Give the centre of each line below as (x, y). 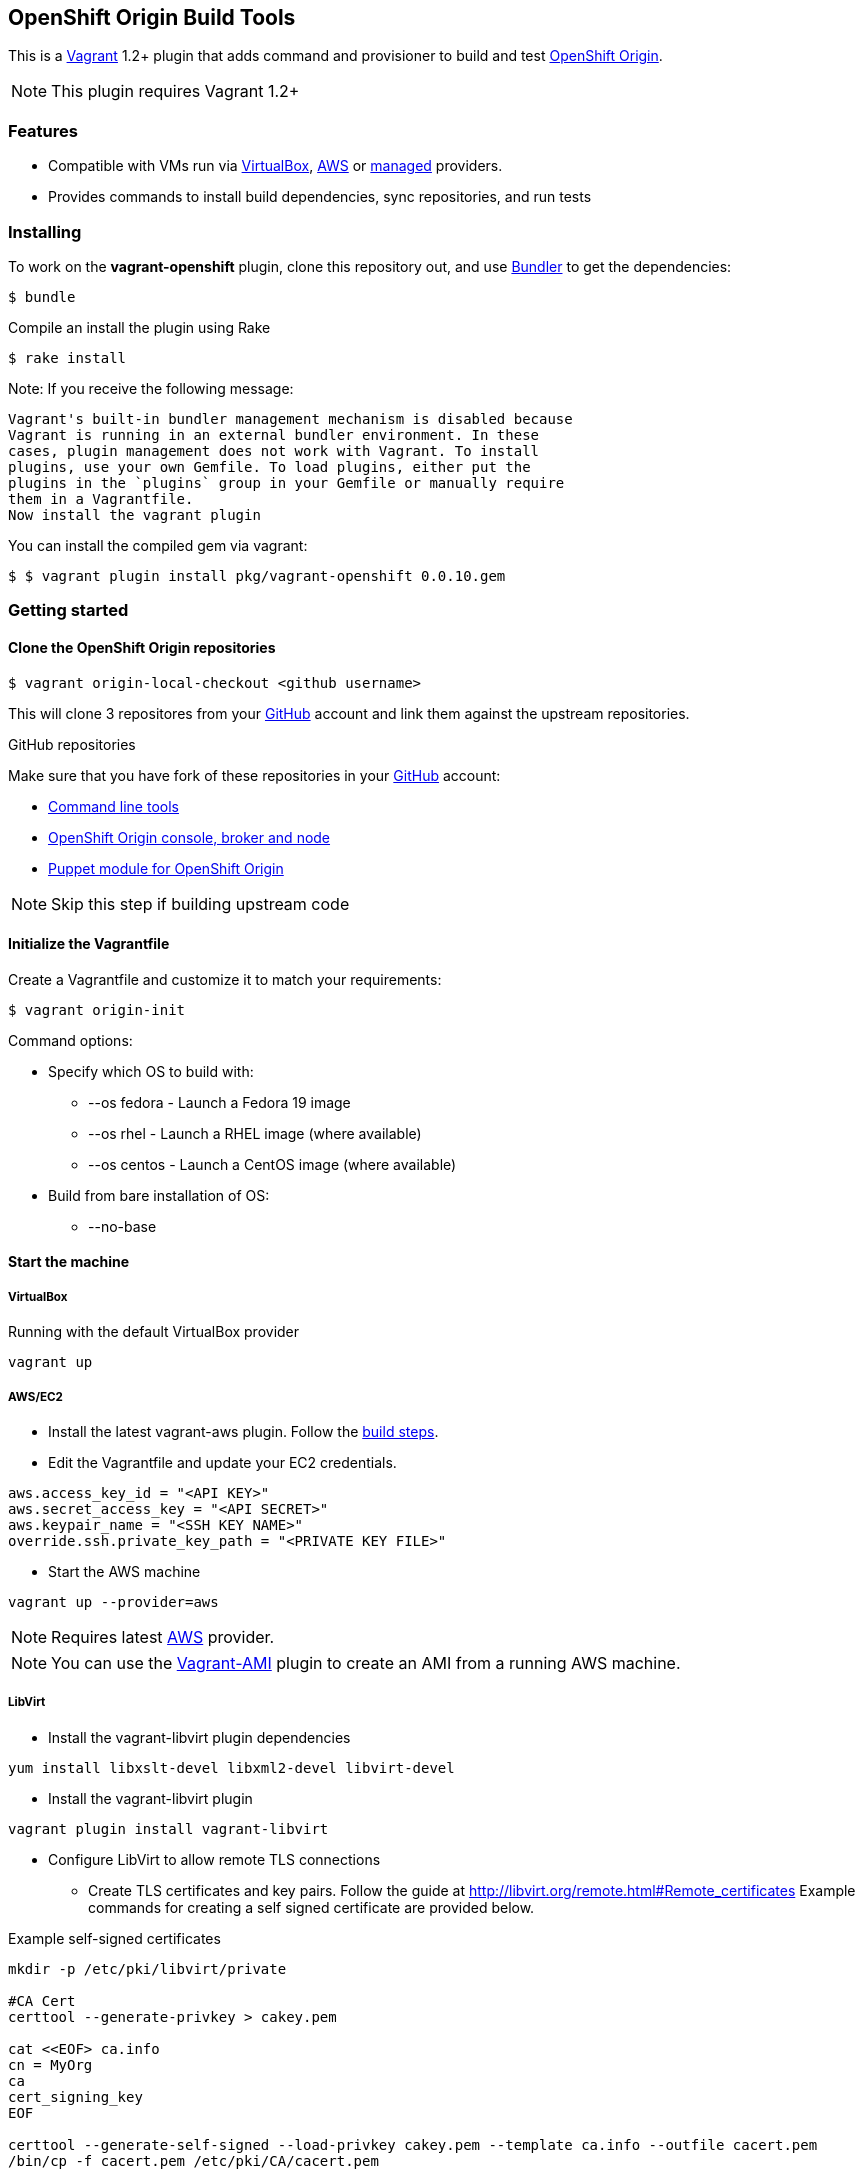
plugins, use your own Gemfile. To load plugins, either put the (269, 466)
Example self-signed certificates (114, 1938)
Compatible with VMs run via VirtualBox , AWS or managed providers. (275, 166)
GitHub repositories (72, 744)
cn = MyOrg (50, 2064)
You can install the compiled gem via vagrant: (158, 545)
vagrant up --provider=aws (113, 1601)
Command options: (70, 1040)
